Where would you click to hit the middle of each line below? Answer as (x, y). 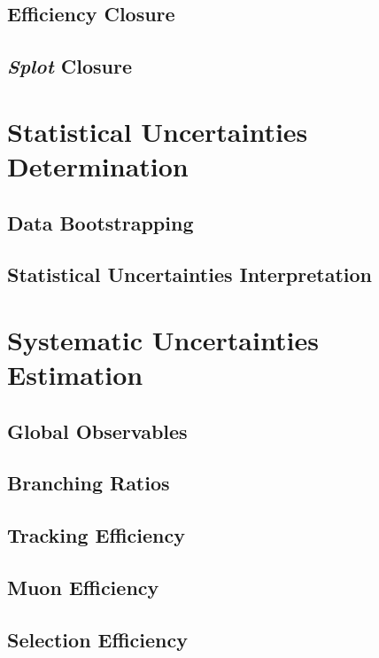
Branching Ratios (89, 483)
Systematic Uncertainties (163, 339)
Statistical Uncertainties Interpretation (189, 274)
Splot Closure (70, 66)
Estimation (75, 375)
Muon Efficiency (83, 587)
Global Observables (97, 431)
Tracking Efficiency (96, 535)
